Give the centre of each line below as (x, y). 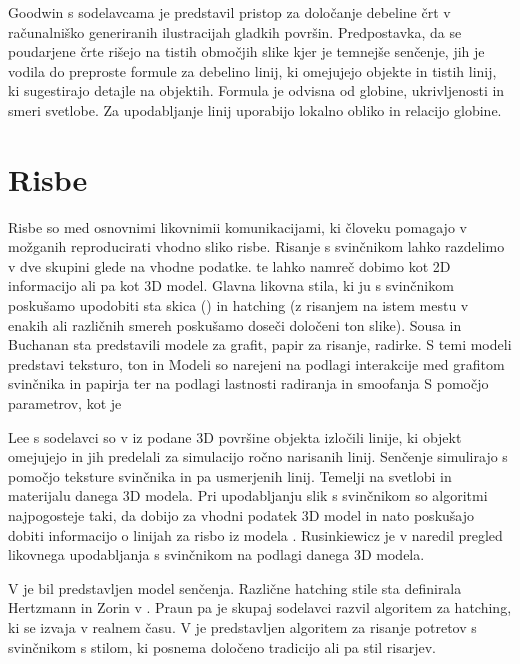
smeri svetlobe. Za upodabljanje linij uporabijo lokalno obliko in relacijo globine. (255, 109)
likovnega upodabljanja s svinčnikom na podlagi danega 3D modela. (216, 554)
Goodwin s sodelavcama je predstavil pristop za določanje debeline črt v (229, 12)
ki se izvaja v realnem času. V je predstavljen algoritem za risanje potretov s (242, 626)
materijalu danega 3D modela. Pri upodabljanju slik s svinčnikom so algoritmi (248, 495)
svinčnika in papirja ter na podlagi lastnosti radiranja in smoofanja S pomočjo (248, 383)
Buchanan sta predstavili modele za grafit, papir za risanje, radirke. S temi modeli (260, 344)
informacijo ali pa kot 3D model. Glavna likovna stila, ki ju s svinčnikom (231, 285)
